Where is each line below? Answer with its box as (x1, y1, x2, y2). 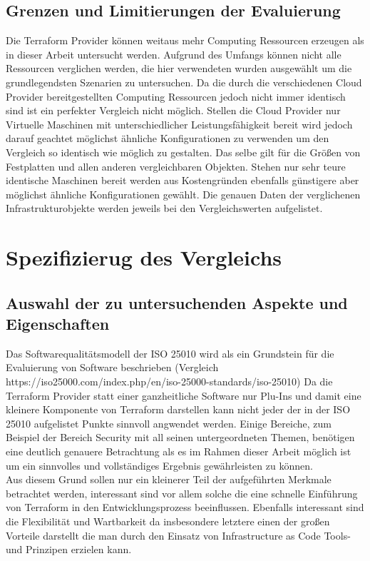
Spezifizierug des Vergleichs (6, 243, 282, 272)
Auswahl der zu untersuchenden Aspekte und (6, 291, 348, 313)
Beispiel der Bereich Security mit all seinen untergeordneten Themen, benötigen (6, 430, 355, 445)
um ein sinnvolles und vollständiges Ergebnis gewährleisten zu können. (6, 458, 313, 472)
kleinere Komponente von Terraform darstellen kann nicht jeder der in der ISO (6, 402, 351, 417)
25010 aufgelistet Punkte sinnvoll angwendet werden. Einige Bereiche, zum (6, 415, 332, 430)
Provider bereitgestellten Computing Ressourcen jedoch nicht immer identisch (6, 89, 346, 103)
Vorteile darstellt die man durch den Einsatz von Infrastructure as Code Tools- (6, 527, 351, 542)
